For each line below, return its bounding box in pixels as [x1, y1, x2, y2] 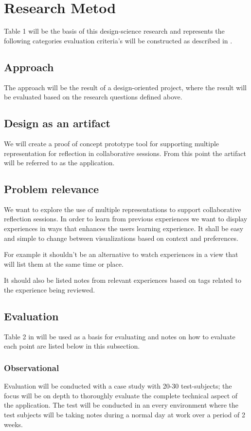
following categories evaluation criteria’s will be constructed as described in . [4, 35, 233, 45]
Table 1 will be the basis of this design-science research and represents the [4, 26, 225, 36]
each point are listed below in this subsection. [4, 341, 140, 351]
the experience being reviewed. [4, 285, 95, 295]
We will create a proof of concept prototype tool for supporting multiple [4, 138, 219, 148]
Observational [4, 361, 59, 373]
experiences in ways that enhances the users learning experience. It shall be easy [4, 223, 244, 234]
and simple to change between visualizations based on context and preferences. [4, 233, 238, 243]
